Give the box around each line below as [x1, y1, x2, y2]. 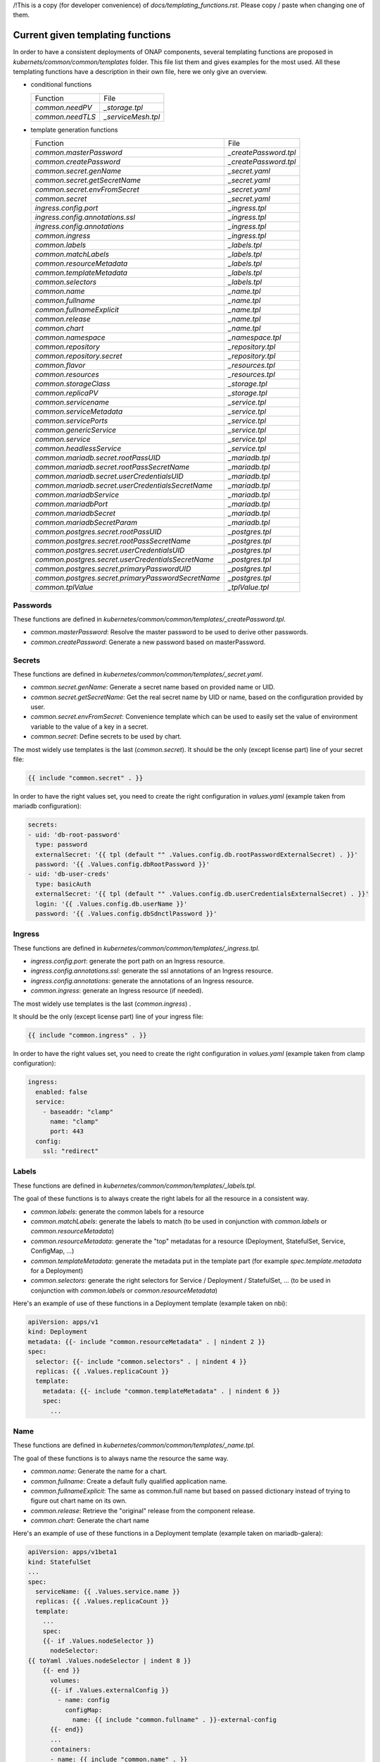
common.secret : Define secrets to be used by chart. [30, 732, 182, 741]
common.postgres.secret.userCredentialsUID [34, 546, 185, 555]
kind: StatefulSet [27, 1558, 91, 1566]
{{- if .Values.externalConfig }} [50, 1686, 169, 1694]
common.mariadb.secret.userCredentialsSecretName [34, 481, 213, 491]
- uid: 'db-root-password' [27, 830, 121, 839]
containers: [50, 1745, 91, 1754]
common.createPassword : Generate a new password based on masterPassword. [30, 638, 266, 646]
